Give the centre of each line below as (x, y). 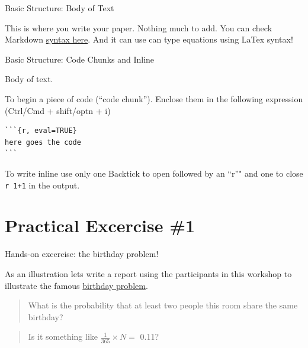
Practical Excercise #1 (100, 225)
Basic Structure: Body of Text (60, 8)
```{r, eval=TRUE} (41, 131)
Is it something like (63, 336)
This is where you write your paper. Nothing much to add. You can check (139, 27)
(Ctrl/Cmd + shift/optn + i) (58, 110)
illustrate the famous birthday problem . (76, 285)
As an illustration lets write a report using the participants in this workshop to (148, 273)
